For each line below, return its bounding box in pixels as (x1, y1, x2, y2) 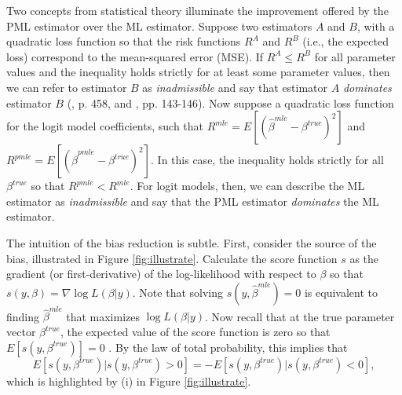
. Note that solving (132, 283, 224, 300)
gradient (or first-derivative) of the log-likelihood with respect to (6, 265, 316, 282)
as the (349, 250, 379, 266)
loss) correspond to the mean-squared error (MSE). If (6, 48, 264, 64)
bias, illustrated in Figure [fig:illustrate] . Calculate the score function (6, 250, 338, 266)
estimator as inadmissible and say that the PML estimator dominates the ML (6, 192, 379, 209)
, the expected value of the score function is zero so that (60, 324, 331, 340)
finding (6, 308, 40, 324)
